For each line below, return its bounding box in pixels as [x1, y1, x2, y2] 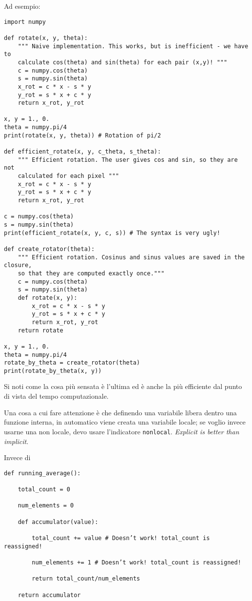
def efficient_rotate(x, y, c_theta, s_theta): [4, 148, 161, 155]
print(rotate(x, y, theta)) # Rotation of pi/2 [4, 132, 161, 139]
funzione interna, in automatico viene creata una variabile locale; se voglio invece [4, 417, 246, 427]
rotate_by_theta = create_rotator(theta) [4, 359, 140, 367]
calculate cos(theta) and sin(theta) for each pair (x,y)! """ [18, 58, 228, 66]
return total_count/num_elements [32, 575, 140, 582]
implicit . [4, 436, 29, 446]
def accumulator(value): [18, 518, 98, 525]
